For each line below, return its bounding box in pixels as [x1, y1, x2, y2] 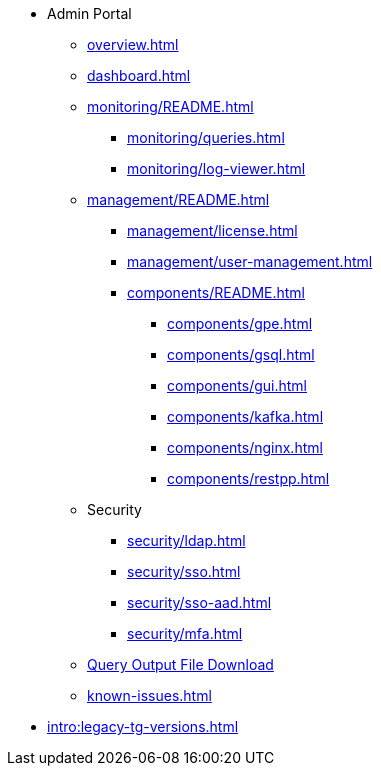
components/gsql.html [167, 346, 315, 363]
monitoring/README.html [87, 98, 254, 115]
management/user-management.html [127, 253, 373, 270]
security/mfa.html [127, 625, 243, 642]
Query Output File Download [87, 656, 274, 673]
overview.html [87, 36, 179, 53]
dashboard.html [87, 67, 191, 84]
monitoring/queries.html [127, 129, 285, 146]
